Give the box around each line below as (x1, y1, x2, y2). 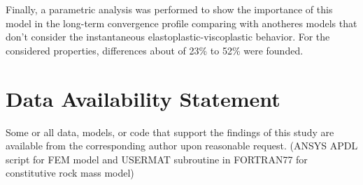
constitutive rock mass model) (6, 165, 134, 180)
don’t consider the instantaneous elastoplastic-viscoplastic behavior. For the (6, 29, 330, 44)
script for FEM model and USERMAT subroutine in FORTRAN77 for (6, 151, 308, 166)
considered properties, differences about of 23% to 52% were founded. (6, 43, 304, 57)
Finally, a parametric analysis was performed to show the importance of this (6, 2, 333, 16)
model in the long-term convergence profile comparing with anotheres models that (6, 15, 357, 30)
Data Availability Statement (6, 84, 280, 112)
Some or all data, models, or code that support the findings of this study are (6, 124, 334, 139)
